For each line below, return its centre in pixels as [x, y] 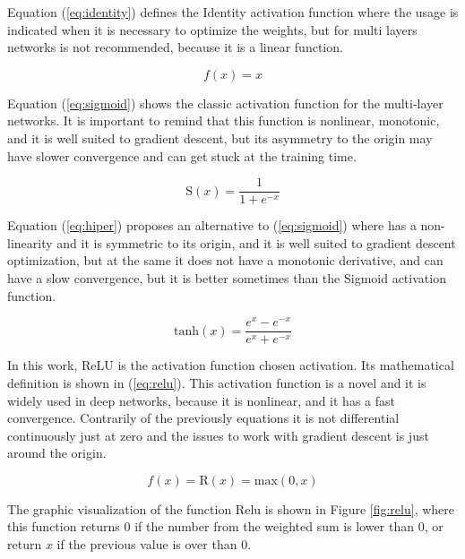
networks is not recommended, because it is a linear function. [175, 47]
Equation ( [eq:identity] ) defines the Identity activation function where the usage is [233, 12]
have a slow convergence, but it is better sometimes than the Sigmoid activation [227, 278]
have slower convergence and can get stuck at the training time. [182, 155]
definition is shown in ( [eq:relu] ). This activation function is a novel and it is [217, 382]
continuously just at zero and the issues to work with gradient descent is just [218, 435]
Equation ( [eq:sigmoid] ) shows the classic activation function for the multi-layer [225, 103]
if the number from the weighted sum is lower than [274, 526]
